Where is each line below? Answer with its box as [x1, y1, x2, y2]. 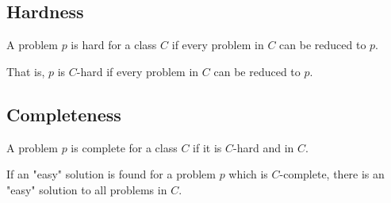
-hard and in [233, 139, 294, 155]
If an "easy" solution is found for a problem [6, 166, 216, 182]
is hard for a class [71, 36, 157, 53]
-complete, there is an [279, 166, 385, 182]
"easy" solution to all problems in [6, 181, 167, 197]
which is [228, 166, 268, 182]
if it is [193, 139, 222, 155]
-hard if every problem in [76, 63, 199, 79]
